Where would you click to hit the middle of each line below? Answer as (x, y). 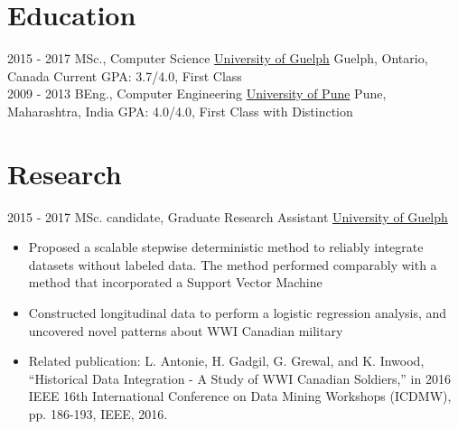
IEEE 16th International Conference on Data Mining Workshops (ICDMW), (240, 396)
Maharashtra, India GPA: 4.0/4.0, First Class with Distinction (180, 111)
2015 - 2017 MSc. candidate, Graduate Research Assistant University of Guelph (228, 216)
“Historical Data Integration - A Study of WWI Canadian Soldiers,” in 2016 (239, 378)
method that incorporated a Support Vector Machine (175, 282)
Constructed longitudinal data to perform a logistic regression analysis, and (238, 312)
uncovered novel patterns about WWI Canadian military (186, 330)
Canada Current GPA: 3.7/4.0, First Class (125, 75)
